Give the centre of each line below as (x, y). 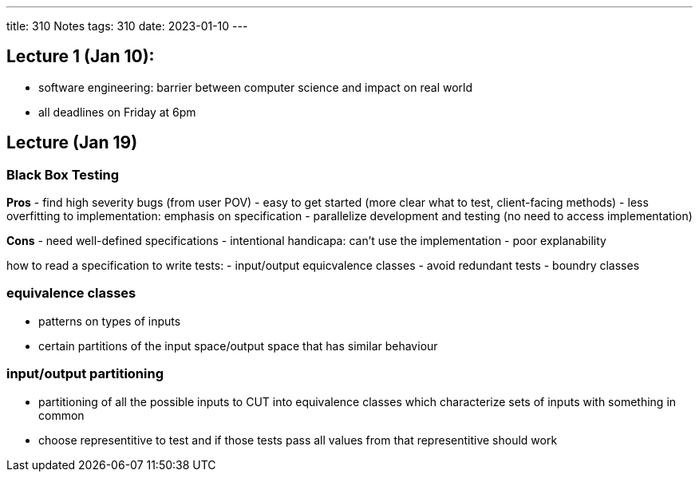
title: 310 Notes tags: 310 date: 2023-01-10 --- (127, 26)
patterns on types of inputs (110, 321)
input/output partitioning (85, 374)
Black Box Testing (63, 174)
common (61, 415)
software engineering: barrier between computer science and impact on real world (256, 87)
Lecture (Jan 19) (72, 143)
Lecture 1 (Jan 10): (81, 57)
